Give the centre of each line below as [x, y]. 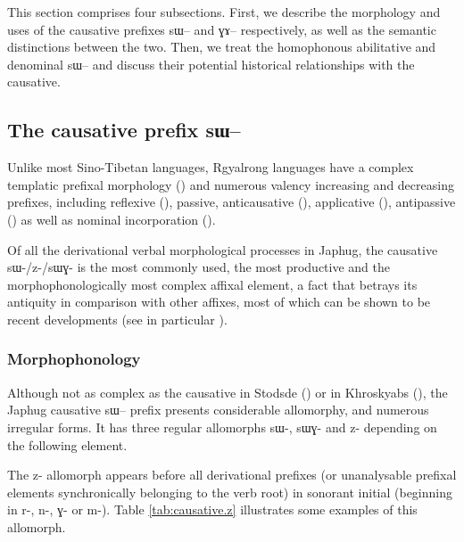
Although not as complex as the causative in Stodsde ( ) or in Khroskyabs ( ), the [228, 392]
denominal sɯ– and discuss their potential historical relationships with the [211, 64]
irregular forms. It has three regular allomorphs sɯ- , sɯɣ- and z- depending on [222, 427]
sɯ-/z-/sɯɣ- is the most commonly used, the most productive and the [199, 267]
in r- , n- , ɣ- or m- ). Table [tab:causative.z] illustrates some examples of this [212, 509]
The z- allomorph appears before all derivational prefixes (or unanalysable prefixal [232, 475]
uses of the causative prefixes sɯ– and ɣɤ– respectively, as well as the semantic [222, 29]
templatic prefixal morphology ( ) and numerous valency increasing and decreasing [231, 184]
